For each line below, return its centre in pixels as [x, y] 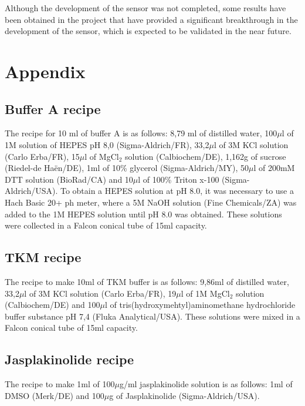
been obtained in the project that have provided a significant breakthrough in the [151, 19]
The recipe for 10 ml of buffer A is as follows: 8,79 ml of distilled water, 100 [141, 133]
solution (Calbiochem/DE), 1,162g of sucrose [206, 156]
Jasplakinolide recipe [70, 359]
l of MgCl [102, 156]
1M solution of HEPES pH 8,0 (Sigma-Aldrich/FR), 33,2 [107, 144]
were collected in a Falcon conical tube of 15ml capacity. [106, 225]
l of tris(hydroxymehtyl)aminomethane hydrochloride [200, 305]
